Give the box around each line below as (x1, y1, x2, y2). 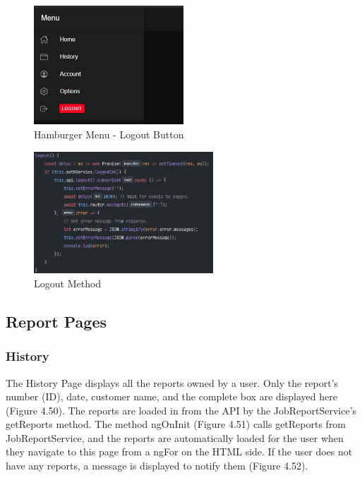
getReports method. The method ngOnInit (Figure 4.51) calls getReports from (6, 417, 346, 431)
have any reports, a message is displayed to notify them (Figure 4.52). (6, 458, 308, 473)
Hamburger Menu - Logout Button (34, 127, 184, 142)
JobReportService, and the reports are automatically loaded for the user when (6, 430, 344, 445)
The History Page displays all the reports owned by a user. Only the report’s (6, 375, 339, 390)
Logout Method (34, 275, 102, 290)
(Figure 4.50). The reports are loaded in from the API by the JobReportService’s (6, 402, 357, 417)
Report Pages (6, 310, 107, 332)
